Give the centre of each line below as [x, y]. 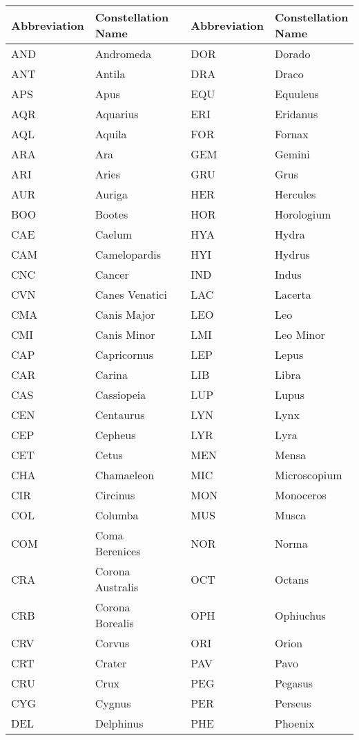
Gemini [292, 154]
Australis [117, 587]
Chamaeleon [125, 475]
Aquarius [117, 114]
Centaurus [120, 415]
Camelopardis [128, 254]
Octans [292, 579]
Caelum [114, 234]
